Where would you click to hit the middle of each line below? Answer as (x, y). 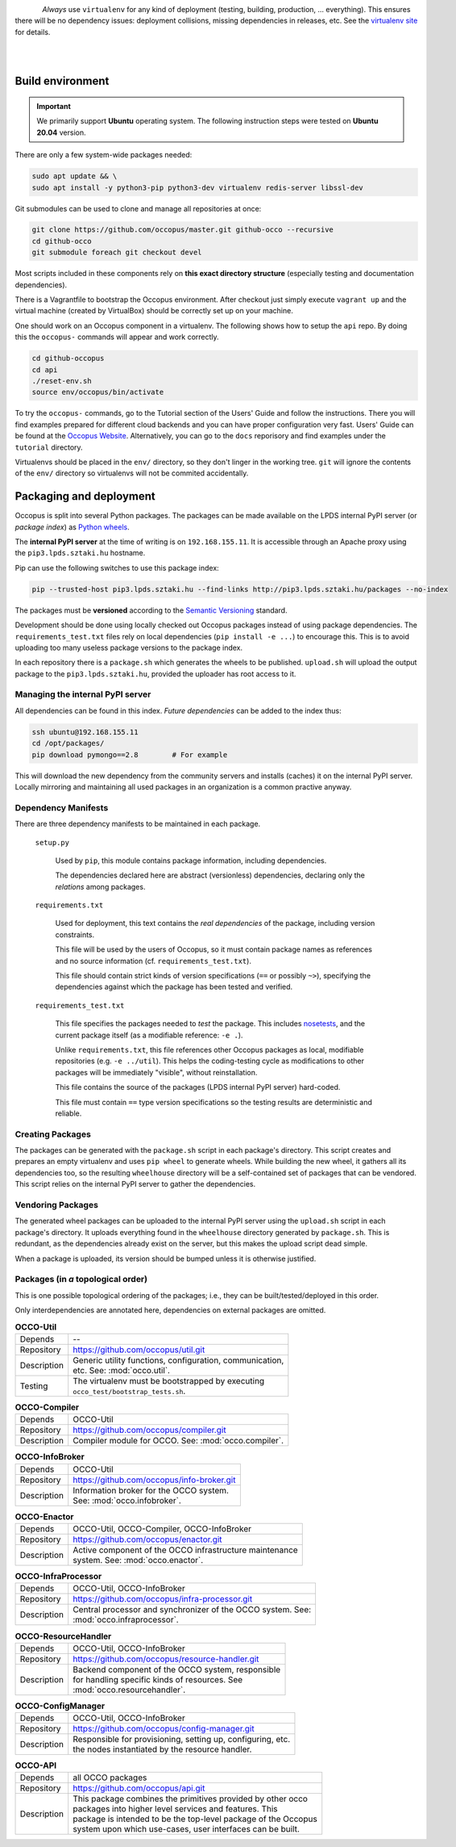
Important (54, 106)
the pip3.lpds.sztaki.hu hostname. (80, 553)
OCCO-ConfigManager (60, 1706)
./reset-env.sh (62, 381)
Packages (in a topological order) (81, 1279)
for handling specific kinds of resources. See (158, 1679)
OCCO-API (36, 1765)
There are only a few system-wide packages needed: (104, 155)
